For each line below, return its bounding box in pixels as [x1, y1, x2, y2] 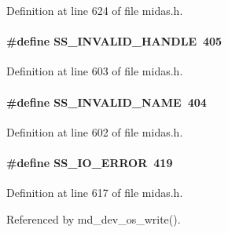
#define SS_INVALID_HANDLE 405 [6, 33, 222, 49]
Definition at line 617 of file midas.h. [6, 184, 183, 201]
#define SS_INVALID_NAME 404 [6, 93, 207, 110]
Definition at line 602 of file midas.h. [6, 123, 183, 140]
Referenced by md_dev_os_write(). [6, 210, 181, 227]
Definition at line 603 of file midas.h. [6, 63, 183, 79]
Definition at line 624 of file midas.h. [6, 2, 183, 18]
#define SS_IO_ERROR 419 [6, 154, 173, 170]
